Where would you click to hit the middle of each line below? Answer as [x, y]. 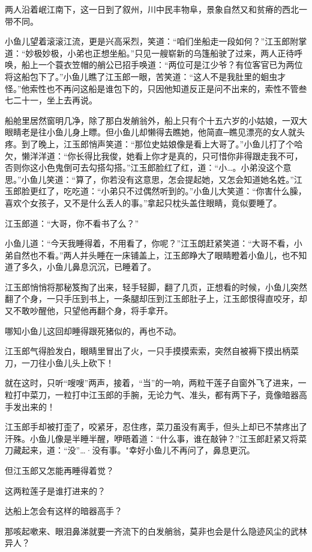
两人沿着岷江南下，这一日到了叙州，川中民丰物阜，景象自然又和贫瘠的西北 [152, 9]
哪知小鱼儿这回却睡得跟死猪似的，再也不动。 [93, 330]
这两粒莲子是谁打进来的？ [55, 490]
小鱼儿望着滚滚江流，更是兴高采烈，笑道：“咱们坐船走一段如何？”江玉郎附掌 [156, 41]
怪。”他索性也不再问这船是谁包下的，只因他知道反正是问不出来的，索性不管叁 [156, 88]
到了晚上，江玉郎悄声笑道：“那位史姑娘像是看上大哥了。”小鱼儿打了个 [158, 143]
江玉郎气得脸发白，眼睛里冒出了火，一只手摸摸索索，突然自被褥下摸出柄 [148, 351]
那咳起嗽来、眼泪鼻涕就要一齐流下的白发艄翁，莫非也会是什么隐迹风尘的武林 [156, 531]
